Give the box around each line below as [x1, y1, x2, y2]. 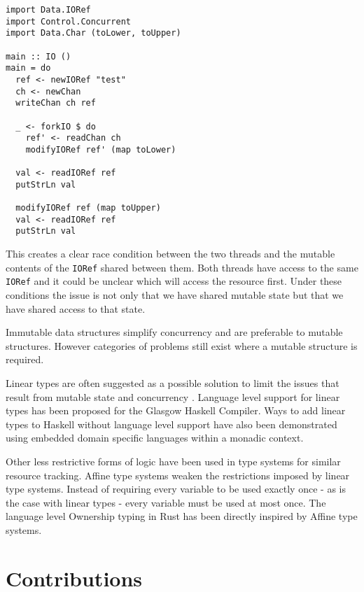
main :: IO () [6, 51, 71, 62]
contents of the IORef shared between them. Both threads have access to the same [6, 260, 358, 274]
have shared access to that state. [6, 301, 146, 316]
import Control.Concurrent [6, 16, 131, 27]
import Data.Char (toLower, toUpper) [6, 28, 181, 38]
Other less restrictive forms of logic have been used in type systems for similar [6, 453, 341, 468]
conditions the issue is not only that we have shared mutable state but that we [6, 288, 344, 302]
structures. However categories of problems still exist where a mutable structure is [6, 338, 358, 353]
